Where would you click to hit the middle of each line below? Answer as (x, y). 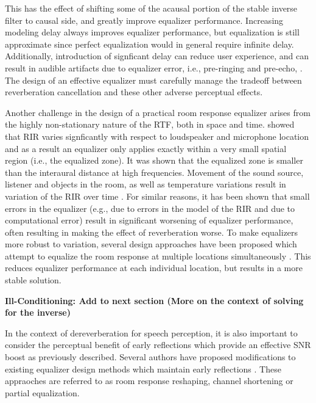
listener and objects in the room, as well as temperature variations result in (146, 184)
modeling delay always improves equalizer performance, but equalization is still (152, 32)
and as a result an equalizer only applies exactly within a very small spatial (146, 148)
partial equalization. (42, 392)
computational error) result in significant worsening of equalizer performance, (149, 220)
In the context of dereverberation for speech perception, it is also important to (151, 332)
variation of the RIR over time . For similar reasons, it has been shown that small (157, 196)
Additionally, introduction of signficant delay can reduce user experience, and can (157, 56)
